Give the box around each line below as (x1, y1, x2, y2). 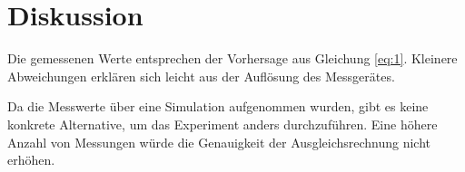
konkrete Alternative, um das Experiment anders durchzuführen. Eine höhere (7, 114, 438, 133)
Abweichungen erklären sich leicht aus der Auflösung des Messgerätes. (7, 66, 395, 85)
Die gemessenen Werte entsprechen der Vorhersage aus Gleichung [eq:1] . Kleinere (7, 49, 458, 68)
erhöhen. (7, 150, 55, 169)
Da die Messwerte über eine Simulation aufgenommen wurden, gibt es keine (7, 97, 429, 116)
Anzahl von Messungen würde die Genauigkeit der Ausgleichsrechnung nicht (7, 132, 431, 151)
